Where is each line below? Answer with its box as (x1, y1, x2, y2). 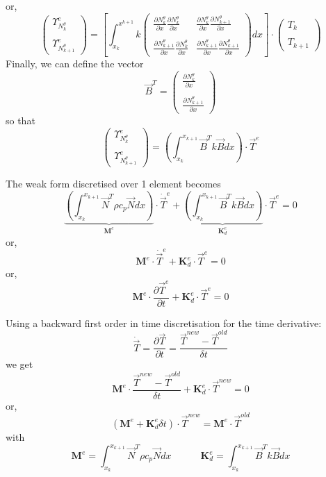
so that (6, 112, 35, 127)
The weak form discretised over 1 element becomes (6, 176, 221, 191)
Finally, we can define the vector (6, 56, 144, 70)
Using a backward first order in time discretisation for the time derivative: (6, 315, 322, 330)
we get (6, 357, 33, 371)
